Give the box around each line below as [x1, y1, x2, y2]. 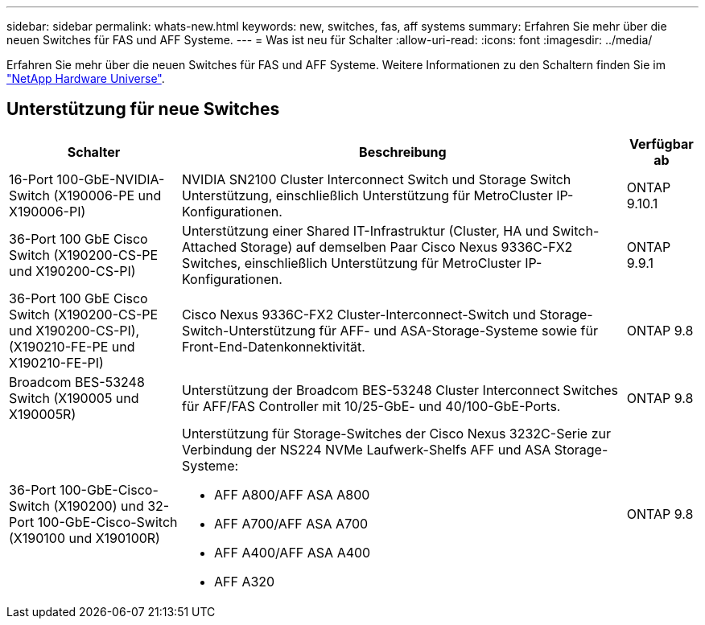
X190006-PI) [9, 203, 86, 220]
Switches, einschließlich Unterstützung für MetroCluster [182, 254, 522, 271]
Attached [182, 238, 237, 255]
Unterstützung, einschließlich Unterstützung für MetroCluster [182, 187, 553, 204]
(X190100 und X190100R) [9, 529, 160, 546]
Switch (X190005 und [9, 389, 139, 406]
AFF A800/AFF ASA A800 [214, 486, 370, 503]
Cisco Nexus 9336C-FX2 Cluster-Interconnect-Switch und [182, 306, 536, 323]
